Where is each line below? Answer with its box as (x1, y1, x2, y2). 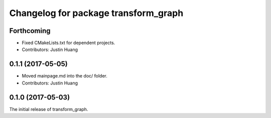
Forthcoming (9, 26, 51, 35)
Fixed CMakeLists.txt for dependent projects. (22, 40, 115, 46)
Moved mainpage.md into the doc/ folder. (22, 73, 108, 79)
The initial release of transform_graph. (9, 106, 88, 112)
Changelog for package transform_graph (9, 7, 184, 18)
